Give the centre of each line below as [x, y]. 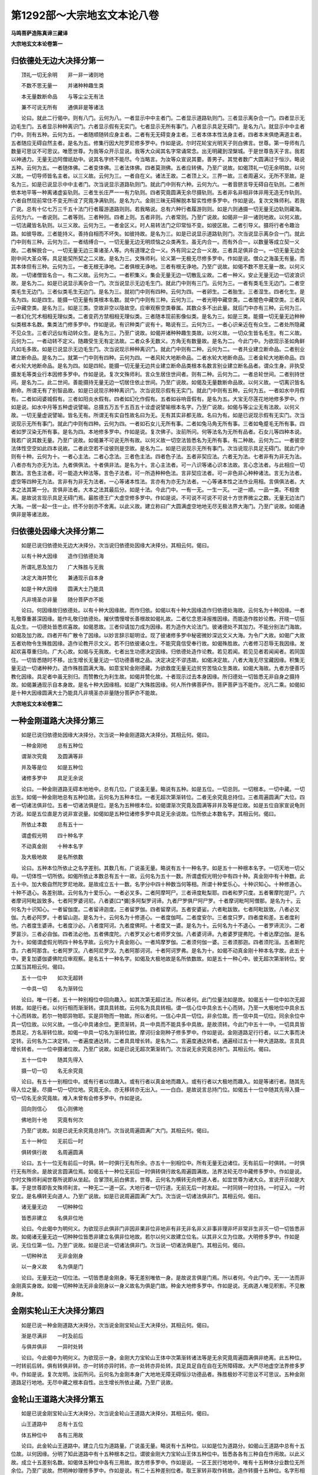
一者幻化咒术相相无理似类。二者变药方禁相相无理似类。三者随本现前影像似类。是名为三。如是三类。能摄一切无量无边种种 [158, 316]
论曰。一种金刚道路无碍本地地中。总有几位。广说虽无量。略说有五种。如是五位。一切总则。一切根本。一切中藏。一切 [163, 789]
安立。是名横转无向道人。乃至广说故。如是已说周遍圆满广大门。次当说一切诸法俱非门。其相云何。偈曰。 [137, 1196]
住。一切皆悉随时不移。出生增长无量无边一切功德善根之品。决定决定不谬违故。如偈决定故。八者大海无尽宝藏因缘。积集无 [158, 660]
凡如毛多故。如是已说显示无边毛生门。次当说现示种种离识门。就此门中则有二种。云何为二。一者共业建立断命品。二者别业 [158, 349]
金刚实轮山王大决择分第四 [57, 1311]
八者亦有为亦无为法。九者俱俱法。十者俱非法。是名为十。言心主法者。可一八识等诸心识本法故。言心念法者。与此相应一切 [158, 465]
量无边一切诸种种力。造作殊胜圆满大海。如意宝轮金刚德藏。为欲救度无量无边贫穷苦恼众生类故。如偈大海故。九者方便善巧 [158, 668]
